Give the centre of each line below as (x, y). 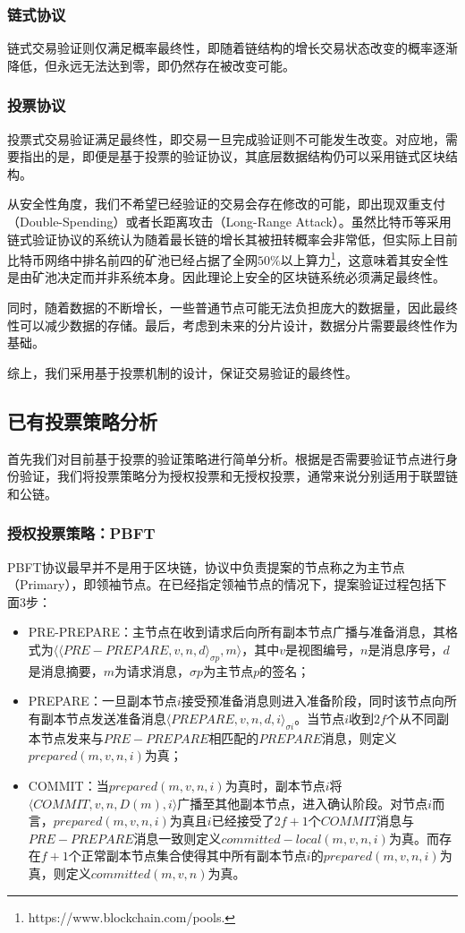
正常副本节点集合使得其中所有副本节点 (194, 856)
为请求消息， (152, 670)
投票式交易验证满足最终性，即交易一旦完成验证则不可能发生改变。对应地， (226, 138)
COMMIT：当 (68, 785)
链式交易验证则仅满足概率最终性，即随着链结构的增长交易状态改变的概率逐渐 (232, 48)
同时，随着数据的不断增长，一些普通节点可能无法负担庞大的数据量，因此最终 (232, 308)
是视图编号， (323, 649)
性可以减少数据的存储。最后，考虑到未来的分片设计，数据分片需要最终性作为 (232, 325)
